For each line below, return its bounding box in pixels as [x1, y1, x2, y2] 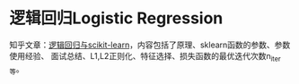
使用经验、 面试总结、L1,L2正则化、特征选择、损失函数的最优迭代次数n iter [9, 50, 281, 63]
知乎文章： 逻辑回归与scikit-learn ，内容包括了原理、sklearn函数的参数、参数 [9, 39, 291, 50]
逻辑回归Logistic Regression [9, 8, 224, 29]
